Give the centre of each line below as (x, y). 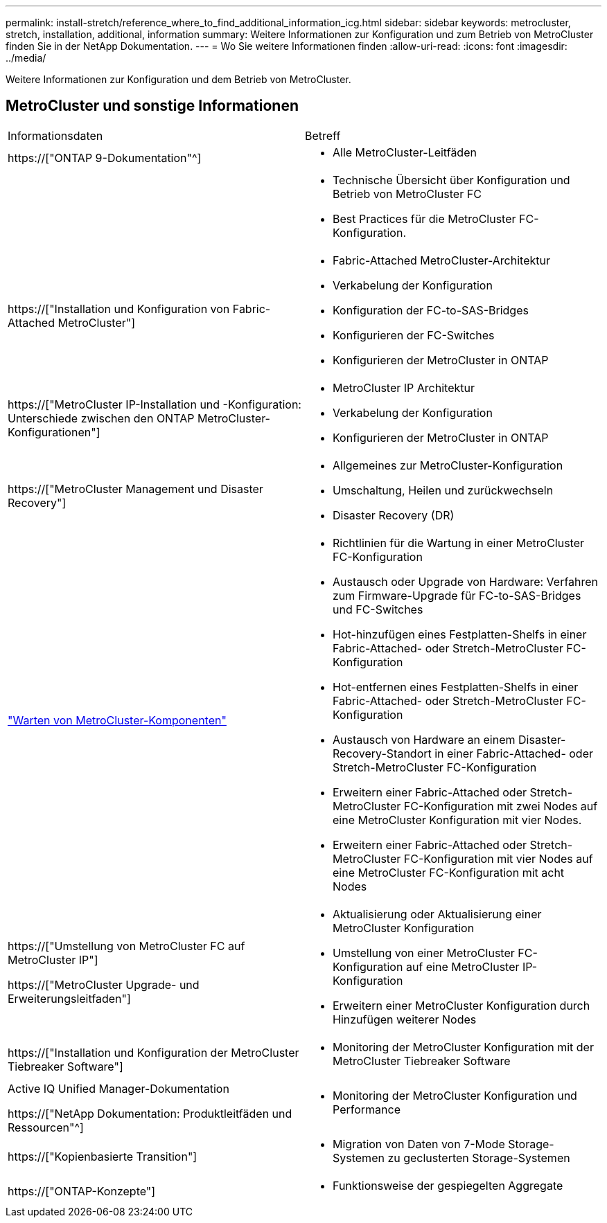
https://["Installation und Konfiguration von (119, 309)
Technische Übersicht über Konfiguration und (451, 180)
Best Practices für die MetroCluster (424, 218)
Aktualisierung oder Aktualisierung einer (437, 914)
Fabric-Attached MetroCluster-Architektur (441, 260)
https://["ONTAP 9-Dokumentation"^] (105, 158)
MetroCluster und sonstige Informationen (152, 106)
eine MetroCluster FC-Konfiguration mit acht (449, 872)
